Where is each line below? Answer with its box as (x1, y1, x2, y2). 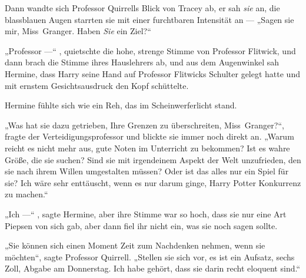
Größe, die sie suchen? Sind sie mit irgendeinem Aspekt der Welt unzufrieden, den (5, 153, 301, 166)
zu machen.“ (5, 188, 48, 200)
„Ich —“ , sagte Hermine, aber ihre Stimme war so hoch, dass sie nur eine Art (5, 207, 287, 220)
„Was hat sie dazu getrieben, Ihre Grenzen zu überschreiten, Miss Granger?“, (5, 118, 284, 131)
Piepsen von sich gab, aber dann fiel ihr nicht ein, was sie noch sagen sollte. (5, 219, 278, 231)
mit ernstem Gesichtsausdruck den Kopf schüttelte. (5, 79, 189, 91)
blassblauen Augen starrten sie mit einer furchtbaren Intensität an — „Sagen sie (5, 13, 294, 25)
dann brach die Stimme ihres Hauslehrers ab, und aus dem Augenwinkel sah (5, 56, 280, 68)
